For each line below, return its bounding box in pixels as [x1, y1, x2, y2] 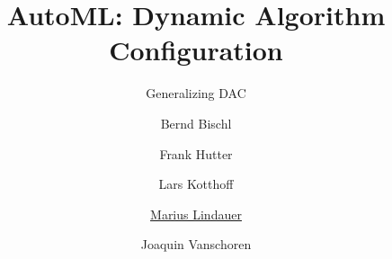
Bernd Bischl [160, 113, 232, 132]
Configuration [109, 31, 283, 68]
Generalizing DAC [146, 84, 246, 103]
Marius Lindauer [150, 204, 242, 223]
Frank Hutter [159, 144, 233, 163]
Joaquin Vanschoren [140, 235, 252, 254]
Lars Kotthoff [158, 174, 234, 193]
